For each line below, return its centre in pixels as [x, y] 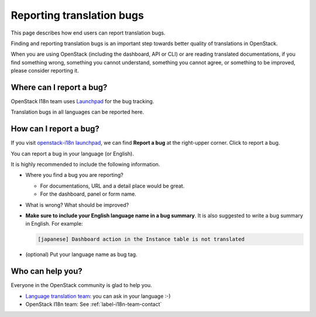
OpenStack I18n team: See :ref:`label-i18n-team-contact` [94, 304]
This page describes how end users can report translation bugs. [88, 33]
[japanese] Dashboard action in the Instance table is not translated [141, 239]
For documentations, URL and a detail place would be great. [112, 186]
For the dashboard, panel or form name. [88, 194]
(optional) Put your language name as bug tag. [81, 254]
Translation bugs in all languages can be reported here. [78, 112]
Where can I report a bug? [59, 87]
